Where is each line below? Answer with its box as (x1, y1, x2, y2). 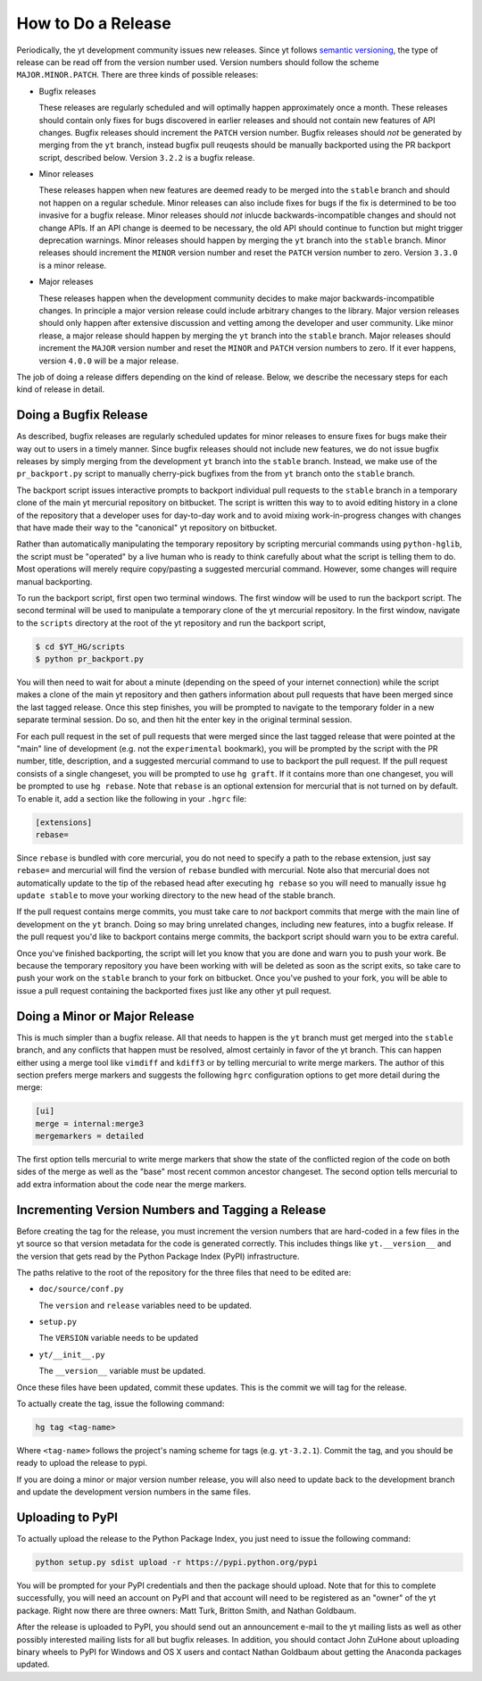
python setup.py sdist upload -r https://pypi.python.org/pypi (35, 1558, 319, 1568)
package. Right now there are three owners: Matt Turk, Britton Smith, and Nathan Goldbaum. (16, 1605, 357, 1616)
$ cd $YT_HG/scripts (35, 641, 125, 652)
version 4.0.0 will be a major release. (38, 355, 179, 366)
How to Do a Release (16, 13, 171, 33)
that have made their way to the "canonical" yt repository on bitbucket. (16, 522, 278, 533)
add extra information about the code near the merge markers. (16, 1178, 247, 1189)
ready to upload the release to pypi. (16, 1458, 147, 1469)
